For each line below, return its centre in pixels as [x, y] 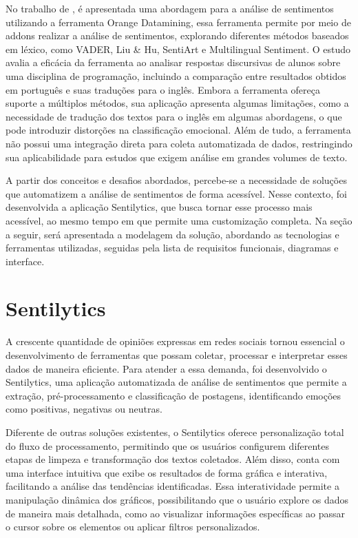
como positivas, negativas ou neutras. [84, 409]
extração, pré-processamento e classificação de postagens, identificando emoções [173, 395]
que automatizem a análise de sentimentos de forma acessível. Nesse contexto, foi [176, 193]
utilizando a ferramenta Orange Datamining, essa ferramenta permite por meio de [178, 22]
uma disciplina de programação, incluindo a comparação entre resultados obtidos [176, 75]
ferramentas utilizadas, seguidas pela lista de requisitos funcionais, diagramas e [172, 248]
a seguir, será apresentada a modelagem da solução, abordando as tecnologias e [172, 234]
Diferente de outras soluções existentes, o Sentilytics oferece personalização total [175, 432]
